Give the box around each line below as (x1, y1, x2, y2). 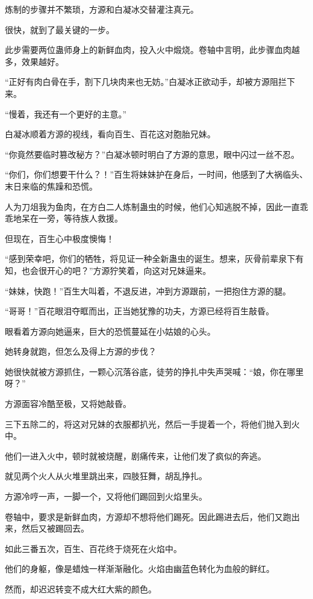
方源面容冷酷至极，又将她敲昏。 (5, 397, 131, 410)
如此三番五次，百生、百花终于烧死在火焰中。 (5, 542, 182, 554)
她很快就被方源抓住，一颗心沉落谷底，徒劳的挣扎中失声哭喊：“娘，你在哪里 (5, 365, 304, 377)
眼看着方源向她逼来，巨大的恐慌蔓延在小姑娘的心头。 (5, 324, 215, 337)
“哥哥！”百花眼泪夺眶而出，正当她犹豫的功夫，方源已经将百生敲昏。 (5, 305, 274, 317)
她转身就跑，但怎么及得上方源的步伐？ (5, 345, 156, 358)
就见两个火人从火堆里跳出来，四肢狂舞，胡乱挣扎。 (5, 470, 207, 482)
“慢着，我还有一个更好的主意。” (5, 107, 127, 120)
